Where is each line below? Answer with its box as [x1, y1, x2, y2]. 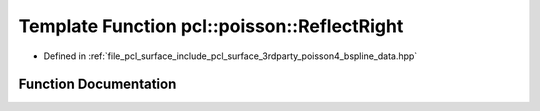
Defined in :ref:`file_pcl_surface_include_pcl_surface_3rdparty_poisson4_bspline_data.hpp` [43, 50, 418, 62]
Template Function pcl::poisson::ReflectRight [18, 15, 404, 37]
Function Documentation [18, 76, 177, 93]
